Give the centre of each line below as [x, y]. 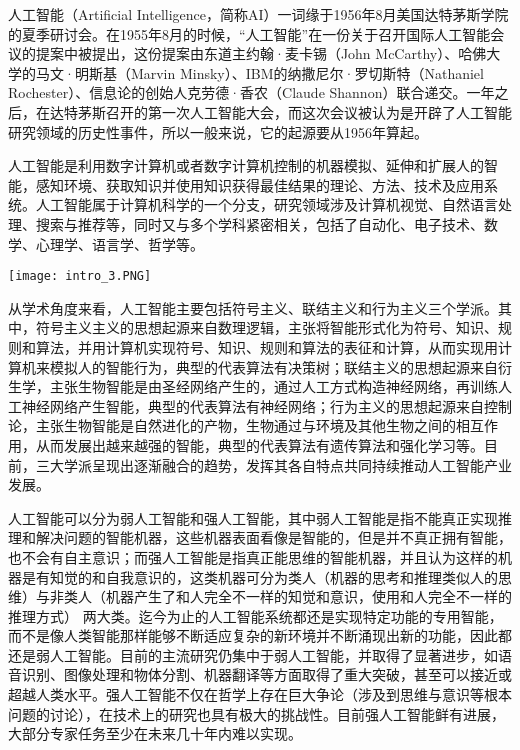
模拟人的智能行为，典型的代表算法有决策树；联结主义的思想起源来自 [273, 366]
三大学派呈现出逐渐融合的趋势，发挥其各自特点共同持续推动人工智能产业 [273, 464]
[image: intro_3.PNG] [80, 276]
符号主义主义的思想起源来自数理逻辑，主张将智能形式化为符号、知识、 [266, 327]
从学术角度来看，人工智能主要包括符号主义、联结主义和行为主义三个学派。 [253, 307]
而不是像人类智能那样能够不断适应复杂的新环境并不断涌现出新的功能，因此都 [260, 635]
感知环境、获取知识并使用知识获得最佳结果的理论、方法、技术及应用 [259, 184]
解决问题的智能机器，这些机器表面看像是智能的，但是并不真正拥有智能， [273, 537]
